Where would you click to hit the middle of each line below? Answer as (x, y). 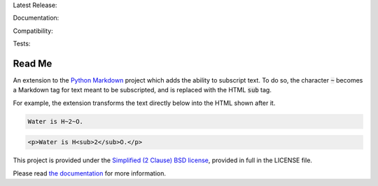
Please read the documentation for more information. (89, 173)
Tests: (22, 44)
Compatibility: (33, 31)
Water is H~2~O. (56, 121)
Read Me (33, 63)
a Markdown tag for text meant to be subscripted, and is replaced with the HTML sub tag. (142, 90)
